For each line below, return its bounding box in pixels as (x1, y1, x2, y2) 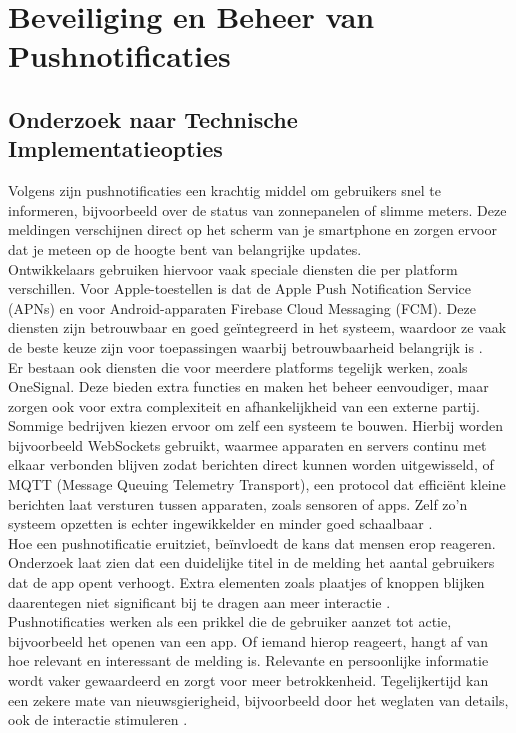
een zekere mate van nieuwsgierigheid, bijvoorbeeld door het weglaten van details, (8, 689, 509, 710)
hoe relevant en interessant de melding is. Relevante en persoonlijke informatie (8, 650, 489, 671)
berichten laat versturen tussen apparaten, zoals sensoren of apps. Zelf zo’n (8, 493, 468, 514)
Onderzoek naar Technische (8, 103, 298, 134)
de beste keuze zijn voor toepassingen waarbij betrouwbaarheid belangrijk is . (8, 336, 483, 357)
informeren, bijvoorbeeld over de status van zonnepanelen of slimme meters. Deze (8, 199, 507, 220)
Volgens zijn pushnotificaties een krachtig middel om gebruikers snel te (8, 180, 441, 201)
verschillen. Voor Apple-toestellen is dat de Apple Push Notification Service (8, 278, 472, 299)
